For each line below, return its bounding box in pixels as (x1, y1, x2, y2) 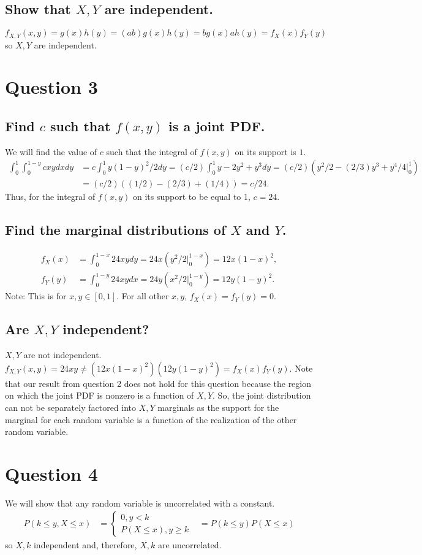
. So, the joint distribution (213, 389, 311, 402)
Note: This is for (5, 289, 67, 302)
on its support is (235, 145, 296, 158)
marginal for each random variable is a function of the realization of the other (5, 413, 297, 426)
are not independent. (23, 348, 102, 361)
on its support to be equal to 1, (132, 190, 251, 203)
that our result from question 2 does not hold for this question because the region (5, 377, 312, 389)
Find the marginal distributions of (5, 220, 226, 239)
